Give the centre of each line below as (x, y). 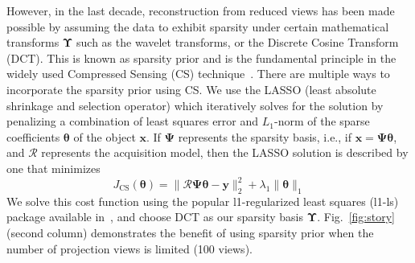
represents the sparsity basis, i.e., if (265, 136)
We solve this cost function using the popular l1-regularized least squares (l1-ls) (203, 201)
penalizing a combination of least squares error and (133, 121)
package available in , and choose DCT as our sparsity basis (155, 217)
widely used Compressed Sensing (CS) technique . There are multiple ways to (198, 74)
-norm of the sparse (322, 121)
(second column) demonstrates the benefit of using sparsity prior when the (190, 233)
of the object (105, 136)
